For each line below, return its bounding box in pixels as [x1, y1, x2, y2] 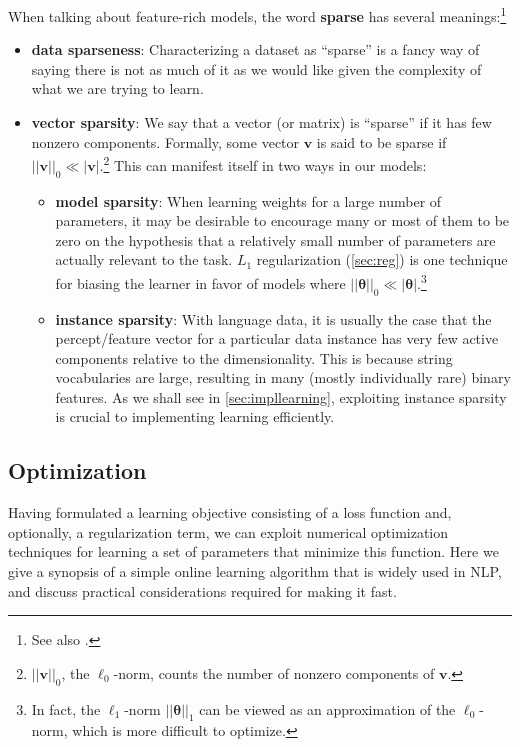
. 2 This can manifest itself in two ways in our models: [99, 152, 427, 175]
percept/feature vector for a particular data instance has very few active [55, 328, 499, 349]
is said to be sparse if [316, 131, 447, 152]
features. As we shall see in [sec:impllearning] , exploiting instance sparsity [55, 386, 507, 407]
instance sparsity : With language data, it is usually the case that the [55, 308, 492, 329]
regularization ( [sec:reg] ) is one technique [256, 249, 508, 270]
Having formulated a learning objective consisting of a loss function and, [8, 502, 452, 523]
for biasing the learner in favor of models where [55, 272, 346, 293]
